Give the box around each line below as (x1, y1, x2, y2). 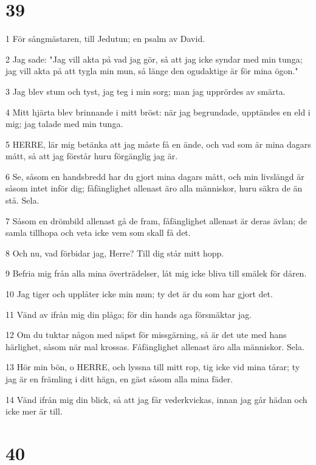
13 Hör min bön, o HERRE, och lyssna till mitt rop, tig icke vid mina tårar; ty (5, 360, 300, 373)
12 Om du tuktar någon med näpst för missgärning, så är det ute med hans (5, 328, 287, 341)
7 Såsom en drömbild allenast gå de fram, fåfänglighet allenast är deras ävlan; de (5, 214, 307, 227)
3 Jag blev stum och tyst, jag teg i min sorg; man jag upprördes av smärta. (5, 84, 286, 97)
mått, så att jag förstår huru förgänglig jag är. (5, 150, 178, 162)
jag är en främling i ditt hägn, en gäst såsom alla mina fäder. (5, 373, 233, 385)
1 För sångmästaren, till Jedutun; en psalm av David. (5, 32, 205, 45)
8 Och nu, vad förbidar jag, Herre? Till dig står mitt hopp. (5, 246, 224, 259)
